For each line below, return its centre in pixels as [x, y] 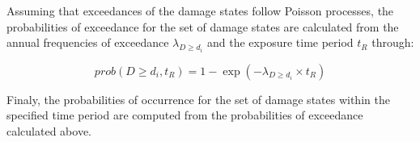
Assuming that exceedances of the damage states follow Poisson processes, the [200, 10]
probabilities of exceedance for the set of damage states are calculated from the [203, 26]
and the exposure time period [280, 42]
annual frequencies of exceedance [88, 42]
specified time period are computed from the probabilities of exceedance [185, 115]
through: [393, 42]
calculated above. [49, 130]
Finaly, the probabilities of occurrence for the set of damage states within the [198, 99]
